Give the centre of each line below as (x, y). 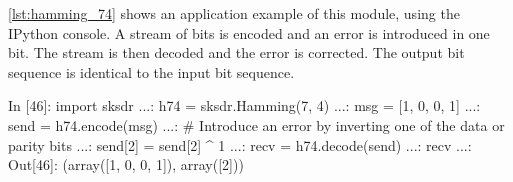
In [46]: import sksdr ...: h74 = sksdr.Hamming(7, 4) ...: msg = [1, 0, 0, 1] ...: (244, 105)
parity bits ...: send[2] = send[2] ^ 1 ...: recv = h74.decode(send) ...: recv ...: (240, 144)
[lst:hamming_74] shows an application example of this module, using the (234, 13)
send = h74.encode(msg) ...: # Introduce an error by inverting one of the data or (256, 124)
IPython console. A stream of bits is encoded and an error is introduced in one (249, 32)
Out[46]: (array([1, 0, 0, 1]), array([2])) (126, 164)
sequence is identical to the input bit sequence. (151, 71)
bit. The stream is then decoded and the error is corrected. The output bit (236, 52)
